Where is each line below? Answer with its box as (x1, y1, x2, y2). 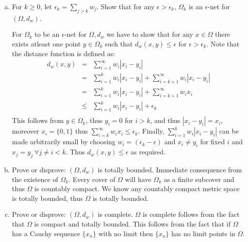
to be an (34, 29, 60, 39)
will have (125, 174, 151, 184)
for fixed (200, 136, 225, 147)
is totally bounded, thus (12, 193, 83, 203)
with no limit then (98, 228, 153, 238)
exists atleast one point (12, 38, 81, 48)
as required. (131, 147, 165, 157)
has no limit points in (171, 228, 235, 238)
